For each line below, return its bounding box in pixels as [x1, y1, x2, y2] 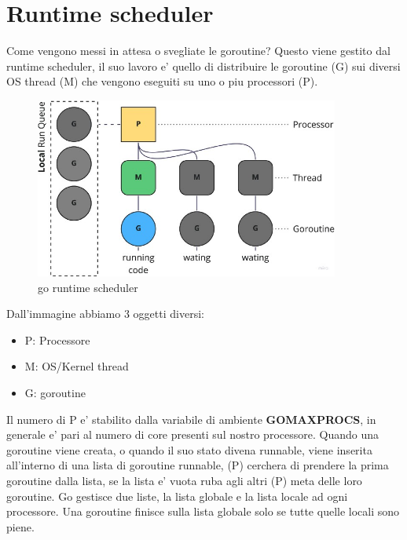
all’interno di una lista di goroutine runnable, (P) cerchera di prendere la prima [6, 457, 389, 473]
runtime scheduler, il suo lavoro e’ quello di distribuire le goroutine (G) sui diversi [6, 57, 401, 74]
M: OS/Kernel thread [24, 358, 129, 374]
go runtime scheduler [38, 279, 138, 295]
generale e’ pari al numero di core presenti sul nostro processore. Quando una [6, 426, 379, 443]
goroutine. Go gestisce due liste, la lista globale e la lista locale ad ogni [6, 487, 348, 504]
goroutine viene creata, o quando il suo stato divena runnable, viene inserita [6, 441, 372, 458]
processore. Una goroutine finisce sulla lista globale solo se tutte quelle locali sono [6, 503, 400, 520]
